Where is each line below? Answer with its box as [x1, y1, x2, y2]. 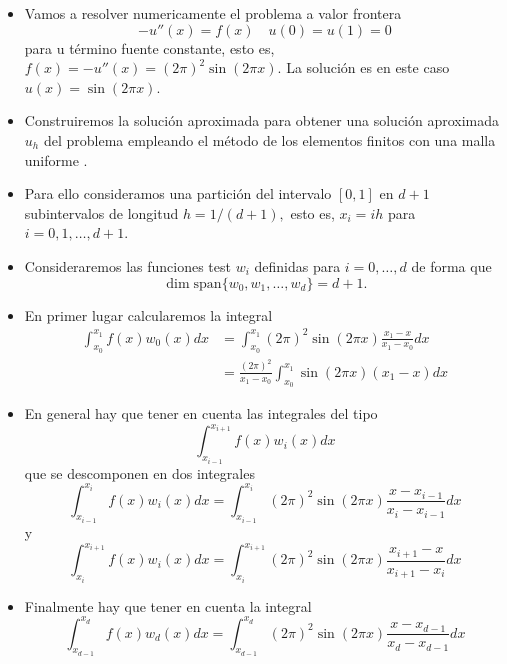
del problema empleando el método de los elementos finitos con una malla [43, 129, 496, 150]
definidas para [254, 255, 341, 276]
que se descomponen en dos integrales [24, 462, 255, 483]
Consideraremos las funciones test [24, 255, 231, 276]
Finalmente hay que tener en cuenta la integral [24, 595, 312, 616]
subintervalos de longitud [24, 202, 179, 223]
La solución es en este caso [286, 57, 450, 78]
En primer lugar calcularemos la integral [24, 304, 273, 325]
